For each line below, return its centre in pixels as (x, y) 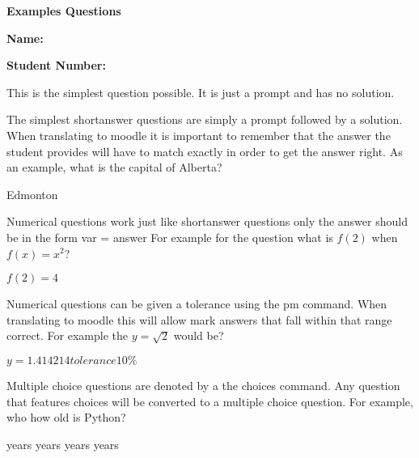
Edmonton (32, 194)
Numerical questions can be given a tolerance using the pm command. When (197, 304)
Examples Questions (64, 11)
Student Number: (56, 65)
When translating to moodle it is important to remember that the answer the (199, 135)
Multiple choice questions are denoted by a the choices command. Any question (203, 385)
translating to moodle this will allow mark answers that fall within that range (199, 319)
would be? (199, 335)
